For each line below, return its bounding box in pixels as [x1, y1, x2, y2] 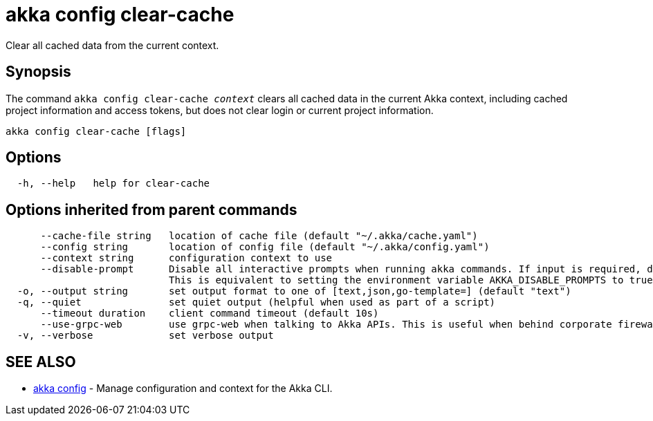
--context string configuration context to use [40, 252, 333, 264]
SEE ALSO [6, 353, 76, 371]
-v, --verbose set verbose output [17, 330, 274, 342]
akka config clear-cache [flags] [6, 125, 187, 137]
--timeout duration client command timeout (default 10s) [40, 308, 379, 319]
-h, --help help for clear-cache [17, 178, 210, 189]
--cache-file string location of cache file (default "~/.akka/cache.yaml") [40, 230, 478, 242]
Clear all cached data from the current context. [6, 39, 219, 51]
